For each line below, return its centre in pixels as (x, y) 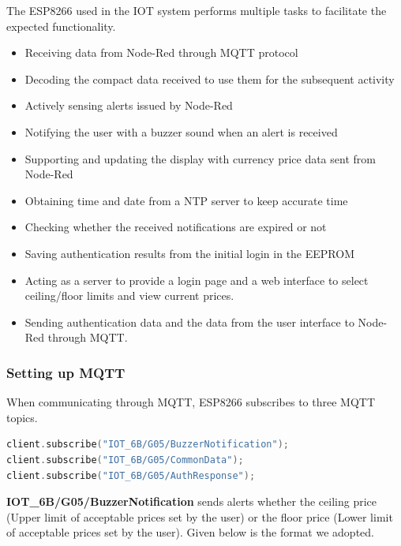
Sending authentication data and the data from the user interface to (189, 322)
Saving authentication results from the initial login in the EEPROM (189, 253)
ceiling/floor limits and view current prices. (129, 295)
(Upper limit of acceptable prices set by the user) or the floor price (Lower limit (200, 516)
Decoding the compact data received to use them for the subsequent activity (210, 79)
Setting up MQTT (66, 372)
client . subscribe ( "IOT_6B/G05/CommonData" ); (125, 460)
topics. (22, 417)
